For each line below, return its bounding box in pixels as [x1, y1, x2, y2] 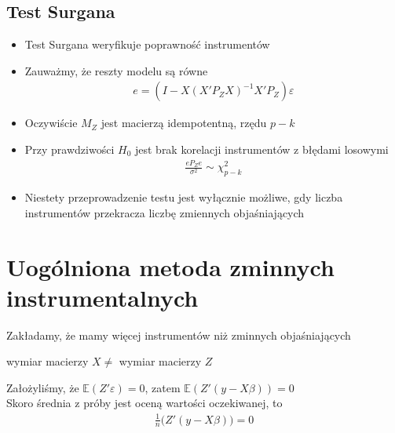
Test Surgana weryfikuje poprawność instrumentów [24, 36, 270, 53]
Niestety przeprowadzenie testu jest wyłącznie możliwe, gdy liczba [24, 189, 343, 206]
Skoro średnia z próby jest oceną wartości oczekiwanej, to [6, 395, 283, 411]
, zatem [144, 379, 181, 395]
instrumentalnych [6, 281, 199, 313]
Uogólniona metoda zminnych [6, 250, 335, 282]
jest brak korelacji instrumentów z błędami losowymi [134, 141, 389, 158]
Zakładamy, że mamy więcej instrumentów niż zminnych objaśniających [6, 326, 351, 343]
